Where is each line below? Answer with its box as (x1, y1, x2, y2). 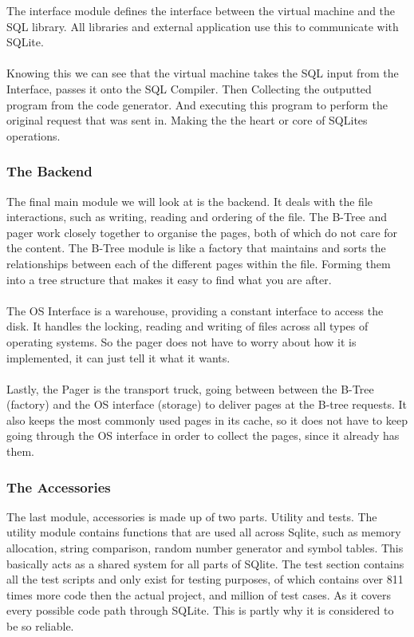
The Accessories (6, 477, 111, 497)
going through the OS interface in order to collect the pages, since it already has (6, 427, 400, 444)
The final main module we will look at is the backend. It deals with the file (6, 192, 373, 209)
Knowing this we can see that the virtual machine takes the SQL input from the (6, 65, 399, 81)
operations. (6, 127, 61, 144)
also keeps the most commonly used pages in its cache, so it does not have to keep (6, 411, 408, 428)
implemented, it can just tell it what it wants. (6, 349, 231, 366)
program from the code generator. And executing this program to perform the (6, 96, 388, 113)
